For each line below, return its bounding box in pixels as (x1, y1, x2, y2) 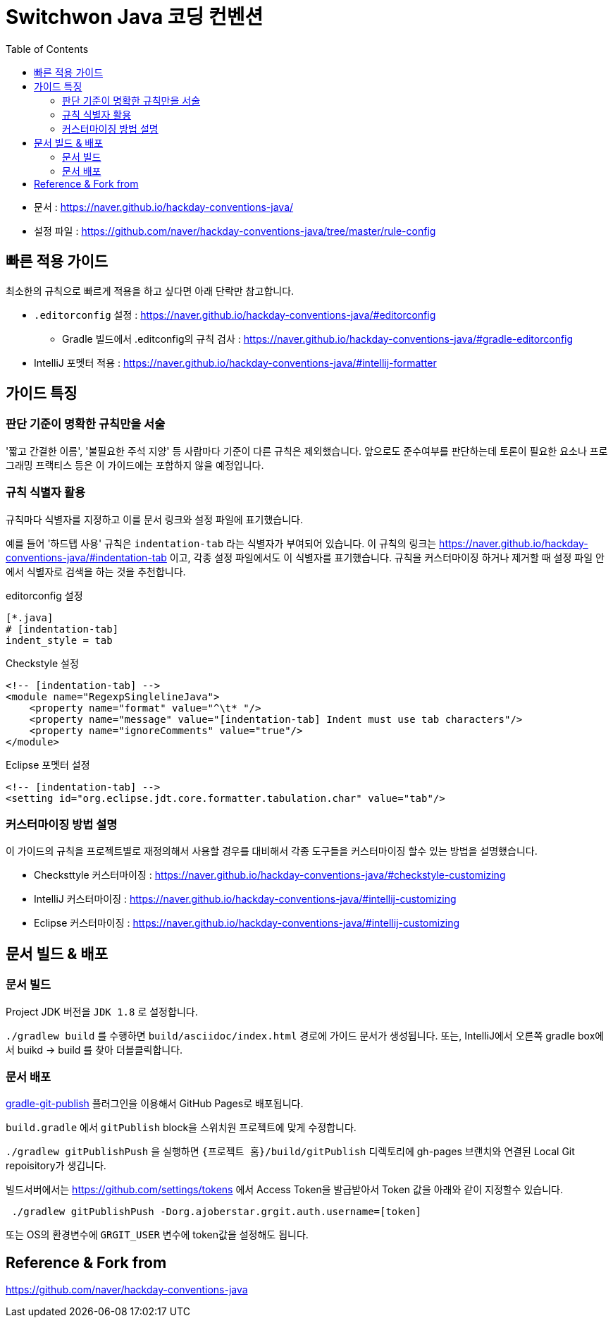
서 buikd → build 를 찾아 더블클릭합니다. (6, 1043, 183, 1056)
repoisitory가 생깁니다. (6, 1159, 106, 1172)
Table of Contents (6, 42, 89, 55)
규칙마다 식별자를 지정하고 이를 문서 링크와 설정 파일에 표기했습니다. (6, 513, 303, 525)
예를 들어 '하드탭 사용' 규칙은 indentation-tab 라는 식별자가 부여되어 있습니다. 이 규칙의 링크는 (6, 537, 437, 549)
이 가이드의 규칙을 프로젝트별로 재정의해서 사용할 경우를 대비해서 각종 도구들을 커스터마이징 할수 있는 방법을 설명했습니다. (6, 845, 538, 858)
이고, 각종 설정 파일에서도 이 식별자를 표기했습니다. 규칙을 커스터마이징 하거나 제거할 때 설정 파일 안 (169, 551, 605, 563)
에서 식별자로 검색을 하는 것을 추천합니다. (6, 565, 186, 578)
